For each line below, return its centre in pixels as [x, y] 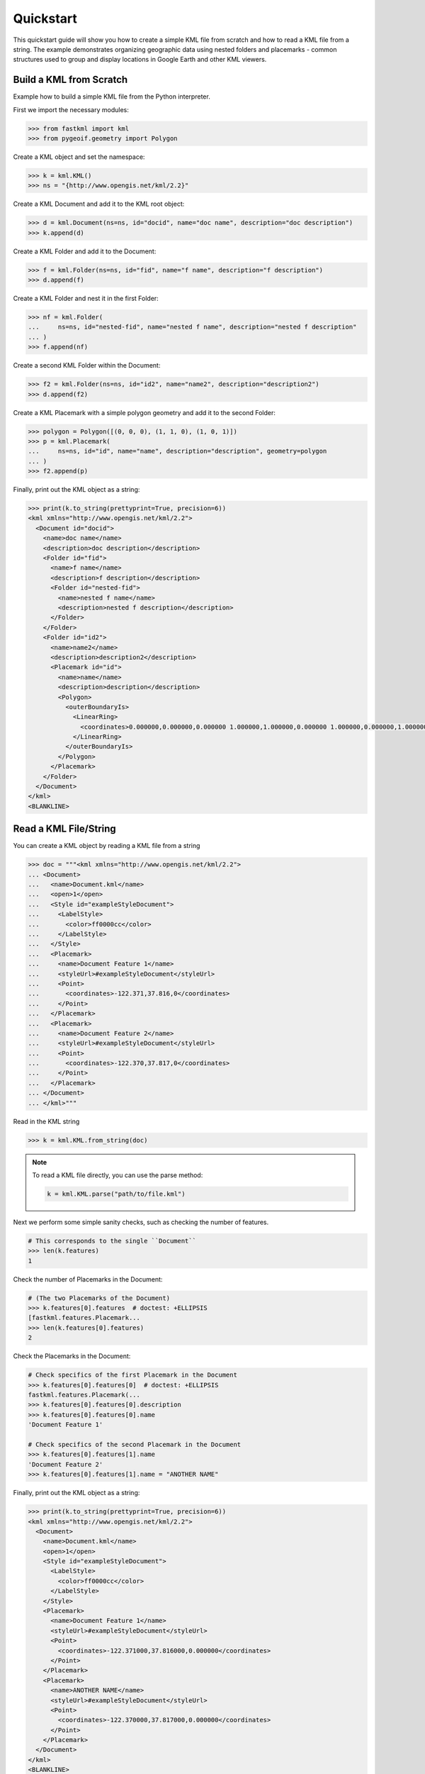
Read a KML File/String [64, 829]
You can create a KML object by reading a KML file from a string [107, 846]
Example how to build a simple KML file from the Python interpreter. [112, 97]
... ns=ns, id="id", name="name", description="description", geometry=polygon [177, 451]
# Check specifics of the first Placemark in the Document [132, 1375]
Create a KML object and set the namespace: [79, 157]
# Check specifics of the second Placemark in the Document [135, 1444]
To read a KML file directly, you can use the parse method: [118, 1175]
